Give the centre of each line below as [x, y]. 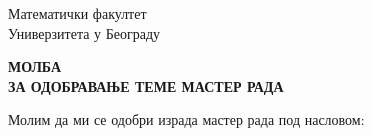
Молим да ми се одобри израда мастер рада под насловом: [186, 119]
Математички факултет [77, 13]
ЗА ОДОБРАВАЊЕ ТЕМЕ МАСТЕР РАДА [146, 85]
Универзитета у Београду [84, 32]
